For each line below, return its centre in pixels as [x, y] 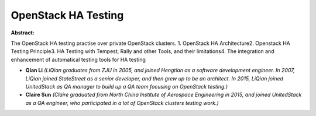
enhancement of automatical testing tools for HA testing [78, 59]
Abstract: [23, 33]
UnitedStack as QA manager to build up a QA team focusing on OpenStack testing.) [127, 86]
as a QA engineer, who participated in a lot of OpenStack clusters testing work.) [122, 103]
